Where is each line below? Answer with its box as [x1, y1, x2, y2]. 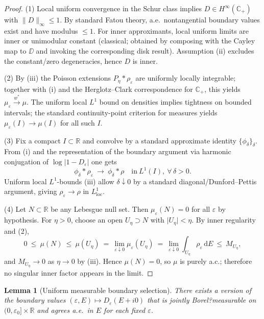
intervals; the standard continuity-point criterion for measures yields [4, 107, 218, 118]
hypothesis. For [4, 214, 52, 225]
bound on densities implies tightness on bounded [99, 96, 252, 107]
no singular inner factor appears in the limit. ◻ [4, 267, 153, 278]
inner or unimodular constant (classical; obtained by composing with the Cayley [4, 35, 255, 46]
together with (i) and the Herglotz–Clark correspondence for [4, 83, 193, 94]
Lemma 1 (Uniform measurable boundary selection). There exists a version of [4, 284, 252, 295]
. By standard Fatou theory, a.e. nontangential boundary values [60, 14, 260, 24]
